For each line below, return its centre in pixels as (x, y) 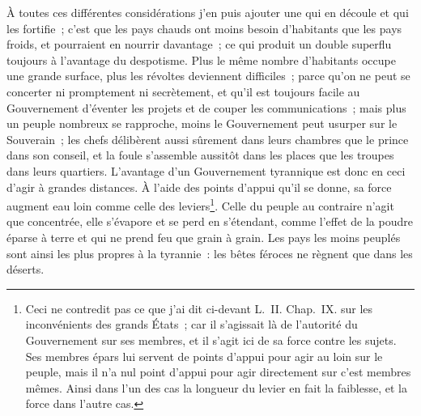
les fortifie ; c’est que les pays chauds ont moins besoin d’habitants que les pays (204, 28)
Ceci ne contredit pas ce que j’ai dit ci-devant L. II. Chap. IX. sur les (199, 308)
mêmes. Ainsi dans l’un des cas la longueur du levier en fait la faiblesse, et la (216, 387)
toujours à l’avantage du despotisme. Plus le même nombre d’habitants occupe (201, 59)
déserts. (26, 269)
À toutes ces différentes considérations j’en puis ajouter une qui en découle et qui (208, 12)
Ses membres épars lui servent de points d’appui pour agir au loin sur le (204, 356)
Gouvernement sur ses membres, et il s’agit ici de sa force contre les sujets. (211, 340)
